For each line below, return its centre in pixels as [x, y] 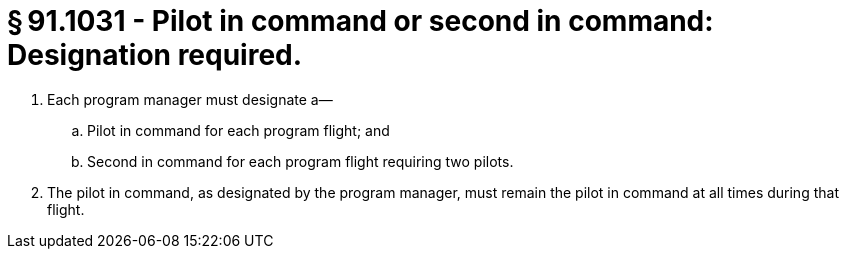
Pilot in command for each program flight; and [238, 130]
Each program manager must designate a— [190, 99]
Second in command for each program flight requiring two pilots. [300, 161]
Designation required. [155, 55]
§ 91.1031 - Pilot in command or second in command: [360, 21]
